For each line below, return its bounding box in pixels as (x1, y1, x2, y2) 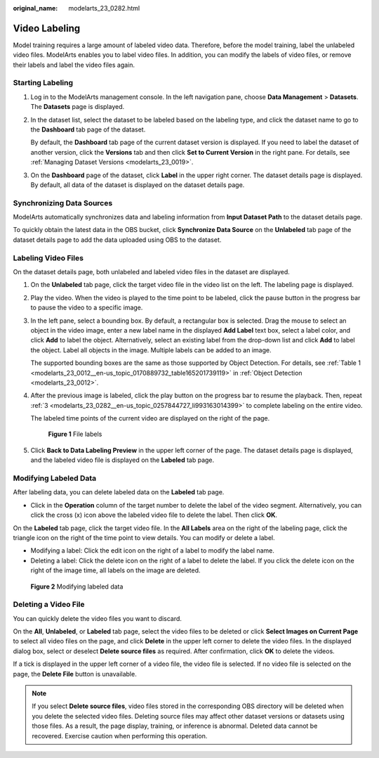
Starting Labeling (13, 78, 74, 88)
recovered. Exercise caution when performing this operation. (32, 731, 208, 740)
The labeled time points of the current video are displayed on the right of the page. (30, 414, 270, 423)
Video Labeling (13, 22, 81, 34)
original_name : (13, 4, 58, 12)
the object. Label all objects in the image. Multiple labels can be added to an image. (30, 345, 272, 354)
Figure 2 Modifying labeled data (30, 582, 124, 591)
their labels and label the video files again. (13, 60, 135, 69)
